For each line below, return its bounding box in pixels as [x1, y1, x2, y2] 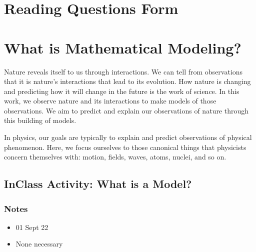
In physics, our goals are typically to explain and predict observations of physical [4, 132, 252, 142]
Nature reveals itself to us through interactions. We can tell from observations [4, 66, 243, 76]
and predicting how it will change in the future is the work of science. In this [4, 85, 239, 96]
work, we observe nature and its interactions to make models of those [4, 95, 216, 106]
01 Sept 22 [15, 221, 48, 232]
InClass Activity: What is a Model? [4, 176, 192, 191]
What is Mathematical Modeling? [4, 37, 241, 57]
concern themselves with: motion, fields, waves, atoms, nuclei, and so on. [4, 151, 226, 162]
